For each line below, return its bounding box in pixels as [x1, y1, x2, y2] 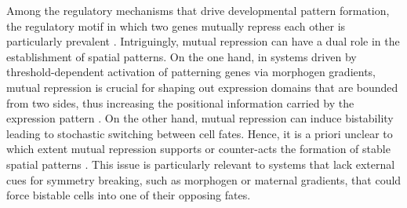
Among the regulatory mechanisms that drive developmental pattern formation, [6, 2, 390, 18]
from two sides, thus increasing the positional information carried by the [6, 94, 354, 111]
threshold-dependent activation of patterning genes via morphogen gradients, [6, 64, 376, 80]
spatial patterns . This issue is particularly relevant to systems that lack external [6, 155, 395, 172]
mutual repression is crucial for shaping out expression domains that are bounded [6, 78, 398, 95]
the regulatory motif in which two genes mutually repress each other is [6, 17, 346, 34]
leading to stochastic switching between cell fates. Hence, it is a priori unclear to [6, 125, 393, 141]
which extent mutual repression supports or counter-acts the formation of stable [6, 140, 391, 157]
